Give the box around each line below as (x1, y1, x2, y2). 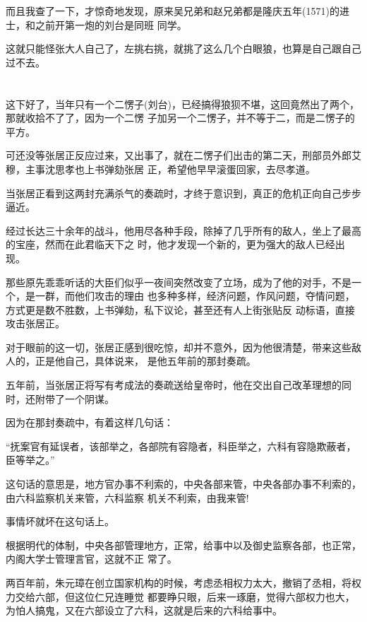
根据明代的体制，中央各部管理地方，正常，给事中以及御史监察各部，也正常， (6, 537, 361, 552)
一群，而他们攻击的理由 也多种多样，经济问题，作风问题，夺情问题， (35, 288, 355, 303)
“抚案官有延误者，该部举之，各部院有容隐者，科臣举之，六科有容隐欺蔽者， (6, 438, 356, 453)
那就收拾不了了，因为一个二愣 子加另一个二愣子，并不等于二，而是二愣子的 (6, 110, 355, 125)
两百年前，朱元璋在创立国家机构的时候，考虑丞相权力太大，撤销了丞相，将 (6, 575, 351, 589)
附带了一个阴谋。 (35, 391, 114, 406)
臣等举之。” (6, 452, 55, 467)
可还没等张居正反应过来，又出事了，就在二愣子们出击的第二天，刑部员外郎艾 (6, 148, 361, 163)
